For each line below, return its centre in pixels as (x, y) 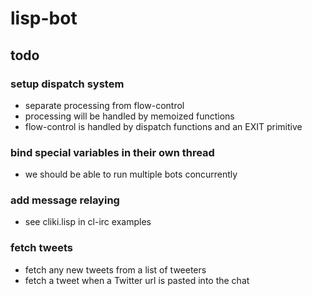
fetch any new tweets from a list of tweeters (115, 269)
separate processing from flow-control (104, 105)
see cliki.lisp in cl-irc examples (88, 222)
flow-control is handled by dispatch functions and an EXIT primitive (163, 126)
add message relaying (65, 200)
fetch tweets (41, 248)
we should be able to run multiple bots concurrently (131, 174)
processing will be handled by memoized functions (129, 116)
